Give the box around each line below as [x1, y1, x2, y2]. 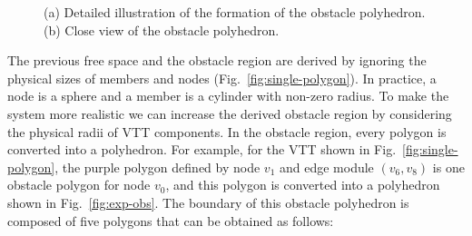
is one [432, 157, 465, 176]
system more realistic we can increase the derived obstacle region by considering [7, 103, 452, 123]
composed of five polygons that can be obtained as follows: [7, 211, 334, 230]
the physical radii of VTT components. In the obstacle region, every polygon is [7, 122, 447, 141]
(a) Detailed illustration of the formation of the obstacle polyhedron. [44, 3, 426, 21]
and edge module [279, 157, 374, 176]
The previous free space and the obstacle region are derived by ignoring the [7, 51, 427, 70]
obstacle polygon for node [7, 175, 151, 194]
